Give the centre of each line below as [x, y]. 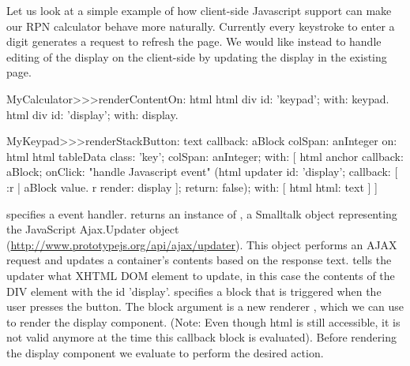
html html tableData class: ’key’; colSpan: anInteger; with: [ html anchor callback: [205, 156]
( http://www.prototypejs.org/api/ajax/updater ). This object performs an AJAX [202, 244]
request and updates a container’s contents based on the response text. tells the [199, 260]
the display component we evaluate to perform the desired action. [165, 352]
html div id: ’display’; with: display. [92, 114]
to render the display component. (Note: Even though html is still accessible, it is [203, 321]
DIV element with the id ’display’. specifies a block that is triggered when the [194, 291]
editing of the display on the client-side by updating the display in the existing [197, 56]
